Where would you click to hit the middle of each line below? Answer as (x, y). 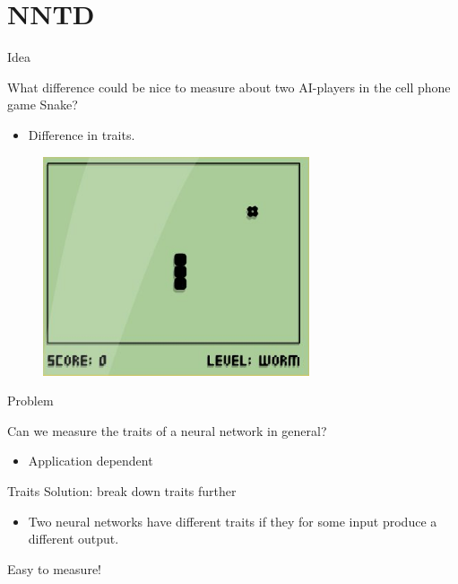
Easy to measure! (54, 568)
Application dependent (91, 461)
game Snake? (43, 105)
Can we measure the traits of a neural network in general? (167, 430)
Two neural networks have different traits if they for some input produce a (233, 521)
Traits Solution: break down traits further (122, 490)
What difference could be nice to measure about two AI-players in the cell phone (229, 87)
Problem (30, 401)
